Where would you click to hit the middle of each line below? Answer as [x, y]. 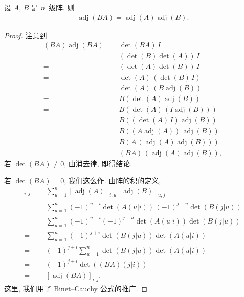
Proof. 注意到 [26, 35]
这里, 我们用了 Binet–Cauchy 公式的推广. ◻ [76, 288]
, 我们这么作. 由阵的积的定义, [113, 180]
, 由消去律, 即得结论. [98, 163]
